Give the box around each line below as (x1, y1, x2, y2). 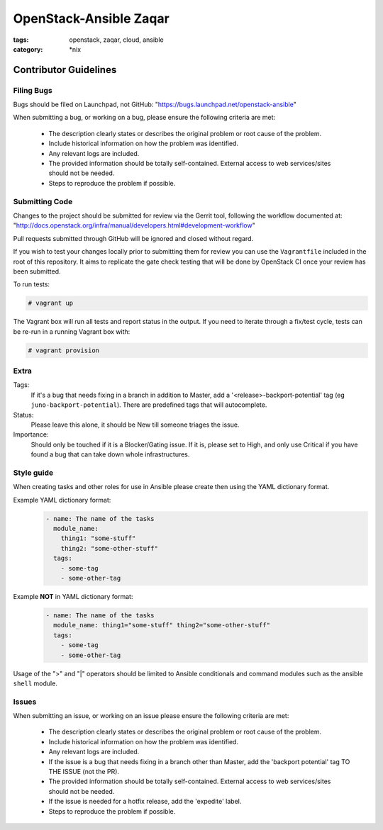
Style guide (13, 468, 54, 478)
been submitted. (13, 267, 61, 276)
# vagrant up (28, 299, 74, 308)
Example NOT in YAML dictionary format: (13, 592, 133, 600)
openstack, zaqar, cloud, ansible (69, 35, 164, 44)
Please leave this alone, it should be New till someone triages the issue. (30, 420, 240, 429)
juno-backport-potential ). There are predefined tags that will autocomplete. (30, 400, 267, 409)
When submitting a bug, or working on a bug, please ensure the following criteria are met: (13, 113, 276, 122)
